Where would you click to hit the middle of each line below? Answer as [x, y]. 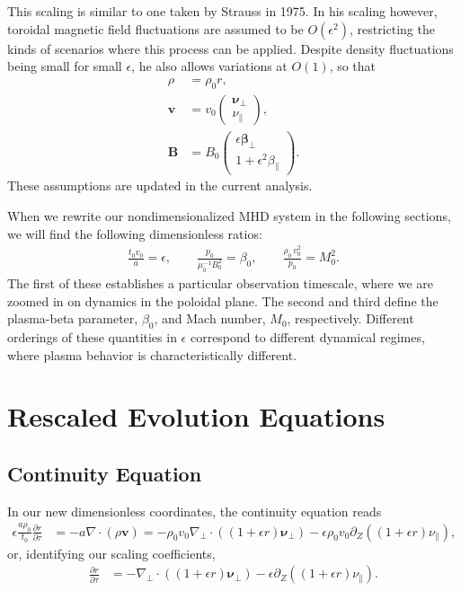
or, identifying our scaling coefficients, [111, 553]
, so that [353, 66]
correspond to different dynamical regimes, [307, 336]
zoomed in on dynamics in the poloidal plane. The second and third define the [223, 300]
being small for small [65, 66]
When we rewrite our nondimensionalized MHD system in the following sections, [229, 216]
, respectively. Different [350, 318]
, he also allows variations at [209, 66]
